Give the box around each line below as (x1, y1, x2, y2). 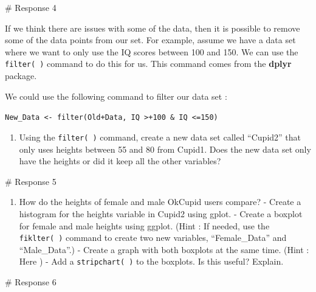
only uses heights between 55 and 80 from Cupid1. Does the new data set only (19, 142, 311, 155)
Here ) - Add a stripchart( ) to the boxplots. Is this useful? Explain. (19, 255, 284, 268)
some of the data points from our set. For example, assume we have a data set (5, 33, 296, 46)
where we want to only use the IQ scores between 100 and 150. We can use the (5, 45, 298, 58)
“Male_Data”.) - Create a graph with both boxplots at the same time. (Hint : (19, 243, 309, 255)
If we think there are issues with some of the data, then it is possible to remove (5, 21, 300, 34)
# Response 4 (5, 1, 57, 13)
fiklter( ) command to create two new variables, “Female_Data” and (19, 231, 287, 244)
